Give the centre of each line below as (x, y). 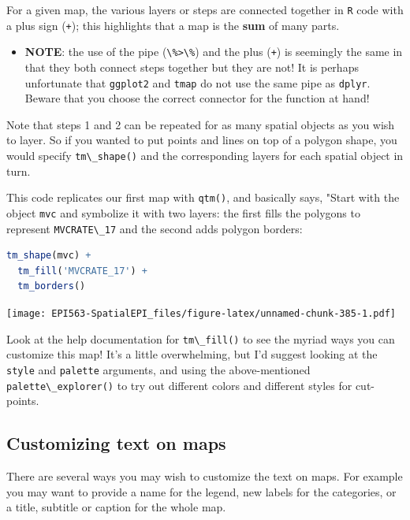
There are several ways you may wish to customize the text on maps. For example (205, 476)
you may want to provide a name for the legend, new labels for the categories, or (201, 491)
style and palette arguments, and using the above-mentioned (158, 369)
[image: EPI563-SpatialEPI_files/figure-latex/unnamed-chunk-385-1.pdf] (201, 314)
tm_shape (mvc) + (49, 256)
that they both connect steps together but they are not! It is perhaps (192, 67)
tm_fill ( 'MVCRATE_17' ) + (83, 271)
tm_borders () (52, 286)
